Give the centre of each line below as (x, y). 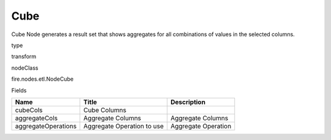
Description (188, 102)
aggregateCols (36, 118)
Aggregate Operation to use (124, 126)
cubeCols (29, 110)
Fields (19, 90)
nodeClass (25, 68)
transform (24, 57)
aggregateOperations (46, 126)
